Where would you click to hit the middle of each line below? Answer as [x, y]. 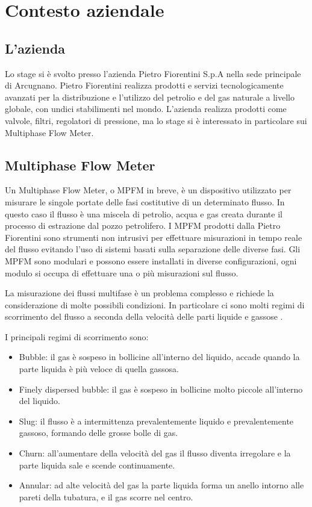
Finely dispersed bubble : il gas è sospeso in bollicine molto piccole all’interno [161, 389]
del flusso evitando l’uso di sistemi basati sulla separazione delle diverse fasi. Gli [153, 249]
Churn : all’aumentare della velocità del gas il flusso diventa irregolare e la [155, 453]
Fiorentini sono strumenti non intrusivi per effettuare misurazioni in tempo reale [154, 237]
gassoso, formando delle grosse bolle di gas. [98, 433]
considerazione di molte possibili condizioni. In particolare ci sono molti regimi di [155, 304]
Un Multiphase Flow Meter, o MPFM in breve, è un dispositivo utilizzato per [148, 190]
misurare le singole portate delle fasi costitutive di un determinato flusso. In [145, 201]
